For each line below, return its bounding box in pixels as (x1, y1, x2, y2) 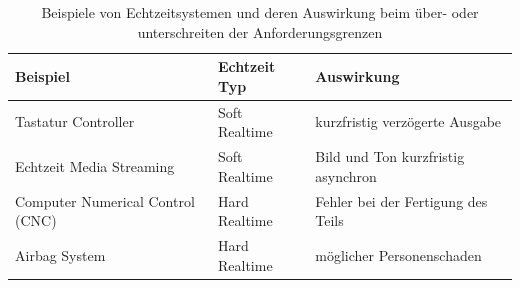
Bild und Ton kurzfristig (315, 146, 465, 167)
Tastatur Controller (15, 111, 135, 132)
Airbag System (15, 244, 106, 265)
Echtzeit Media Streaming (15, 155, 175, 176)
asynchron (315, 165, 377, 186)
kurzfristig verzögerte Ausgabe (315, 111, 502, 132)
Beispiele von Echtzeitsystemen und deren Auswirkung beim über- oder (41, 2, 479, 22)
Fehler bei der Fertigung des (315, 190, 488, 211)
